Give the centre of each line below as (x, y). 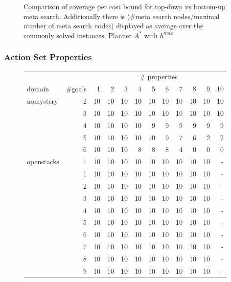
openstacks (43, 162)
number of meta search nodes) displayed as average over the (114, 26)
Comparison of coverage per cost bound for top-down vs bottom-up (125, 6)
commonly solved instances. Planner (78, 35)
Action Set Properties (48, 57)
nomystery (43, 101)
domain (38, 89)
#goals (76, 89)
